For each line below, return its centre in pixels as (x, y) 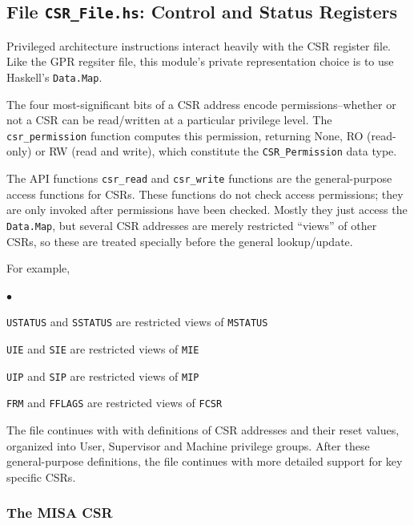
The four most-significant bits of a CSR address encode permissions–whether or (201, 104)
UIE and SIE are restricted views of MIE (103, 349)
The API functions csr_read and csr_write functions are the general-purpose (199, 178)
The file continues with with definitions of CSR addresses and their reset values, (203, 430)
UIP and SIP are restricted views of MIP (103, 376)
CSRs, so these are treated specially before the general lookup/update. (180, 241)
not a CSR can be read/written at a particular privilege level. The (169, 120)
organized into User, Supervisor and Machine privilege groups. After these (188, 445)
